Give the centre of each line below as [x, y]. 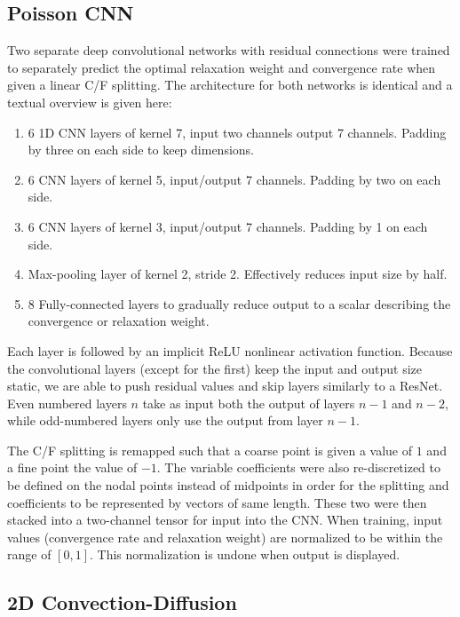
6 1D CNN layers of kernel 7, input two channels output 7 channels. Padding [237, 132]
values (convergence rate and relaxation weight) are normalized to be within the [225, 537]
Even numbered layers [67, 403]
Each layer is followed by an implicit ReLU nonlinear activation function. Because [230, 350]
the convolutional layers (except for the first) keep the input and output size [215, 368]
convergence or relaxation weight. [119, 321]
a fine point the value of [72, 467]
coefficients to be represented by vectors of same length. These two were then [217, 502]
